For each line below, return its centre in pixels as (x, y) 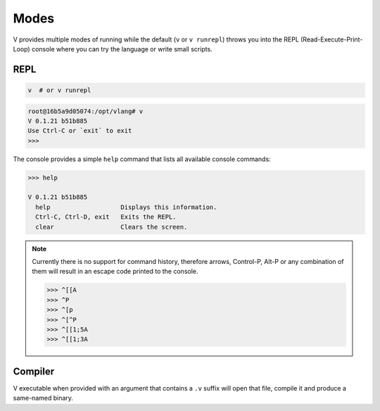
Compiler (34, 371)
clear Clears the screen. (112, 227)
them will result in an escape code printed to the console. (115, 272)
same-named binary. (43, 398)
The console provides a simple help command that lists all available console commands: (142, 159)
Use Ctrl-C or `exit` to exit (80, 131)
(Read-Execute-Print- (331, 39)
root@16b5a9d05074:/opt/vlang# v (85, 111)
